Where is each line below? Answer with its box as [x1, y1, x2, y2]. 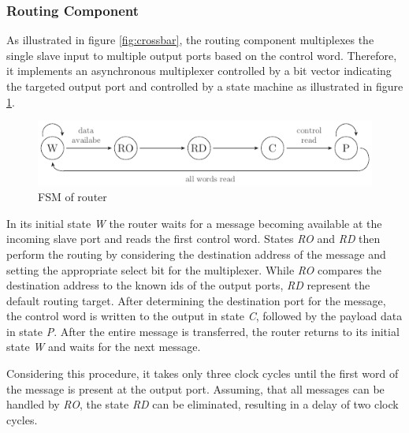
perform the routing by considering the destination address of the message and [6, 245, 386, 262]
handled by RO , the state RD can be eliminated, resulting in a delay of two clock [6, 396, 399, 412]
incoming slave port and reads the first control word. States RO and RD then [6, 230, 381, 247]
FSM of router [38, 189, 107, 205]
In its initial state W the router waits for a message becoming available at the [6, 215, 382, 231]
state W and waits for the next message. [6, 338, 201, 355]
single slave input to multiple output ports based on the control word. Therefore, [6, 47, 397, 63]
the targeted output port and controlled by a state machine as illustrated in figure [6, 78, 403, 94]
